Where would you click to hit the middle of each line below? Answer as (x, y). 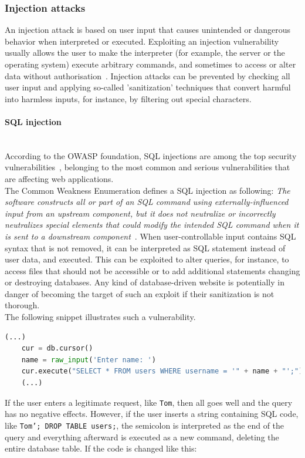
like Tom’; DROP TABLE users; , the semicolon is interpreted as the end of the (145, 425)
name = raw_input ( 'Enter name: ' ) (89, 360)
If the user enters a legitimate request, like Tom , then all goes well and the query (149, 402)
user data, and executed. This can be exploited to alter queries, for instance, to (147, 259)
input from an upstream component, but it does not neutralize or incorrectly (140, 213)
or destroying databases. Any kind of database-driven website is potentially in (145, 282)
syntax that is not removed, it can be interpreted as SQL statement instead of (145, 247)
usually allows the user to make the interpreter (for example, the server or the (145, 53)
